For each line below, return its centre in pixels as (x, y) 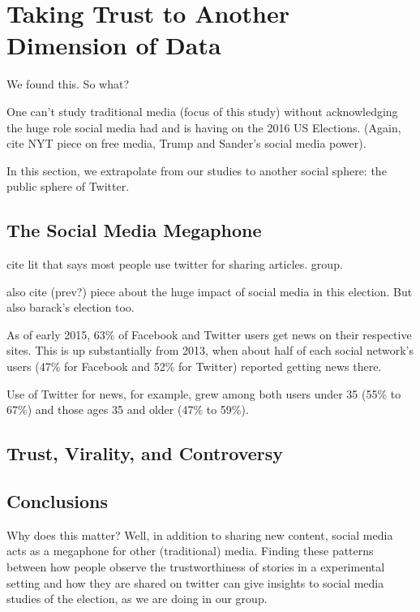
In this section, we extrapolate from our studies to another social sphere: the (197, 170)
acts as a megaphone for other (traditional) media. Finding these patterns (190, 551)
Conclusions (58, 501)
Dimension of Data (114, 45)
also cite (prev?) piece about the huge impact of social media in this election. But (210, 291)
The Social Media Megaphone (134, 230)
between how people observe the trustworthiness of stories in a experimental (196, 567)
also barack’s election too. (71, 307)
